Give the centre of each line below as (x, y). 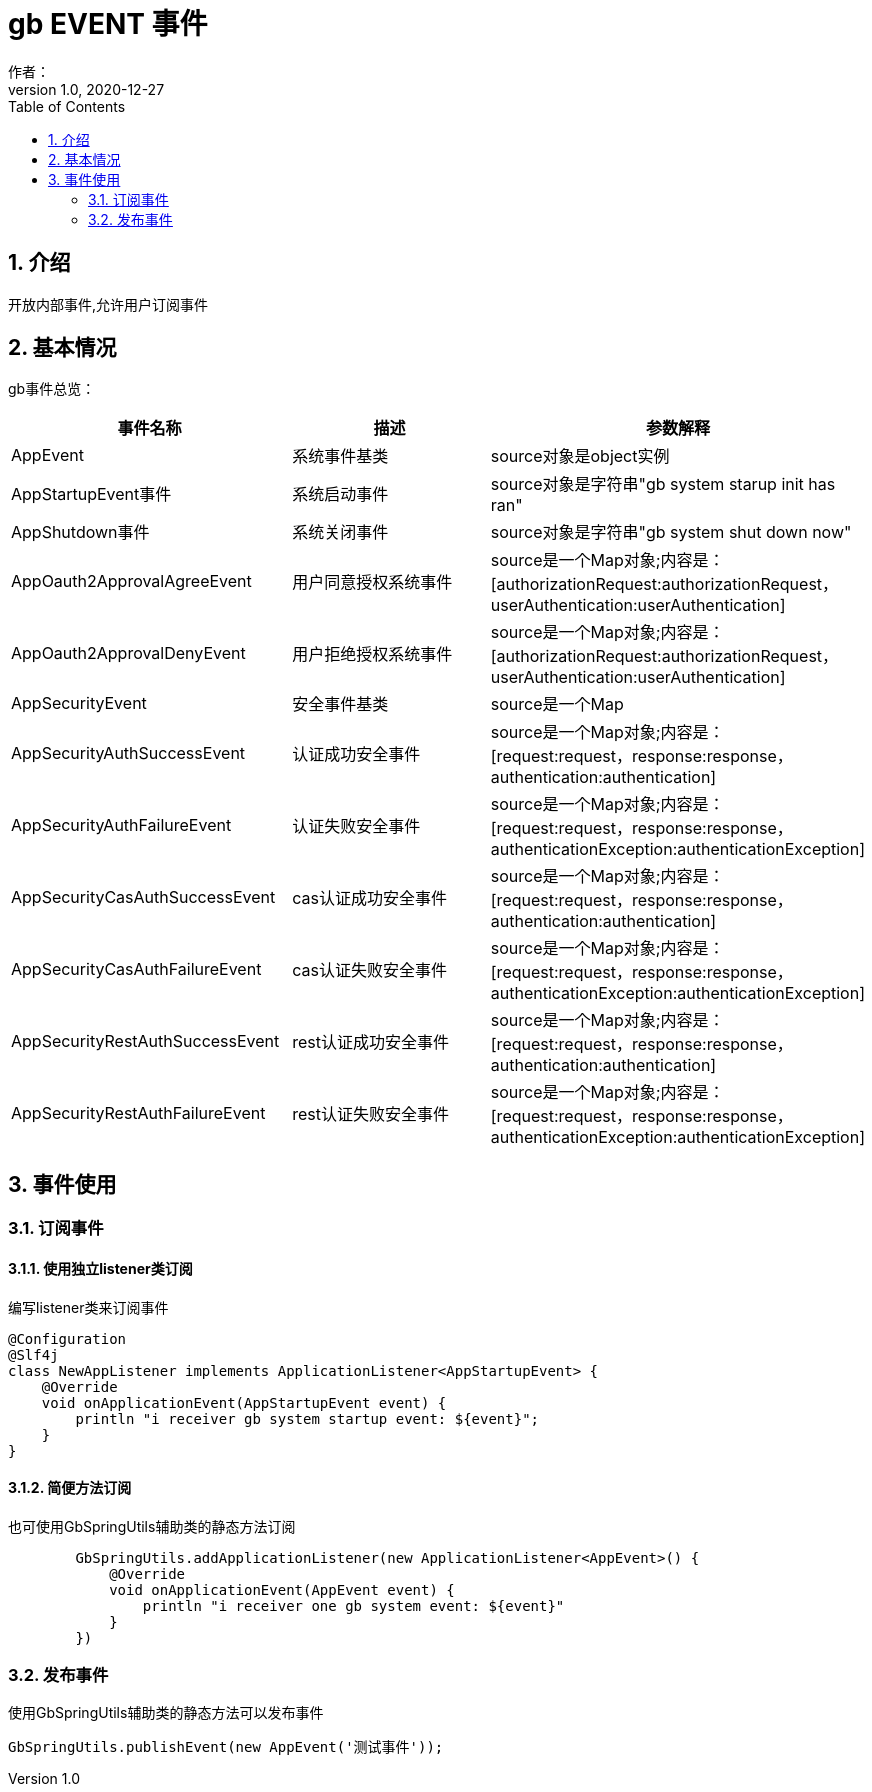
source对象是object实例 (580, 456)
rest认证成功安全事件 (371, 1042)
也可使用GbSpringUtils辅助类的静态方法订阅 (152, 1526)
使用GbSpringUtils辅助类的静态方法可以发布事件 (166, 1713)
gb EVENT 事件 (108, 24)
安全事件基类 (340, 704)
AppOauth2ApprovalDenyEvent (128, 653)
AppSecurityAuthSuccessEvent (128, 753)
